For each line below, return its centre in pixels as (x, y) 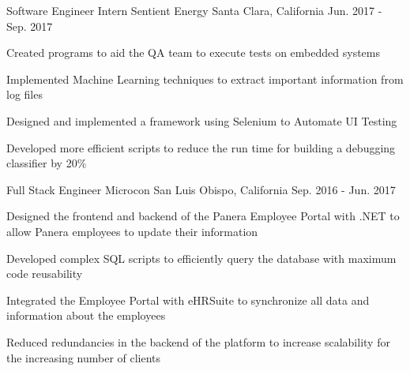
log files (24, 94)
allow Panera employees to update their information (132, 231)
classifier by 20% (47, 163)
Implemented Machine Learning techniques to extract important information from (205, 79)
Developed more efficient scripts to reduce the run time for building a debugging (201, 147)
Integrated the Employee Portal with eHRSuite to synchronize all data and (188, 300)
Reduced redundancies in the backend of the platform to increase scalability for (198, 341)
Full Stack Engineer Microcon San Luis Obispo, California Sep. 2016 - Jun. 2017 (201, 189)
